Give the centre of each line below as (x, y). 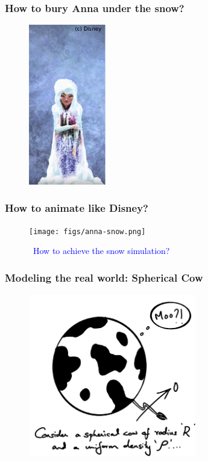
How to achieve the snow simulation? (101, 251)
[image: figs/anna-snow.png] (87, 231)
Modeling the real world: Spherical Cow (104, 277)
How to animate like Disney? (77, 208)
